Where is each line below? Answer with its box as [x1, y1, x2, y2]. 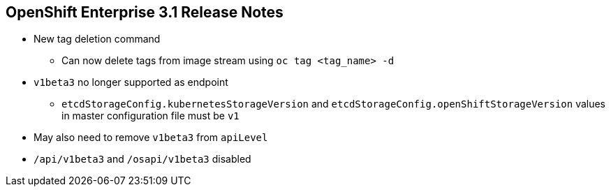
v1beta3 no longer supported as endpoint [34, 76, 228, 89]
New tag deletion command [34, 33, 161, 45]
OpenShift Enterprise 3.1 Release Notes [6, 3, 284, 21]
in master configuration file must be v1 [61, 110, 240, 122]
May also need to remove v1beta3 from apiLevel [34, 131, 268, 144]
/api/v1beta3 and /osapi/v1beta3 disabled [34, 153, 251, 165]
